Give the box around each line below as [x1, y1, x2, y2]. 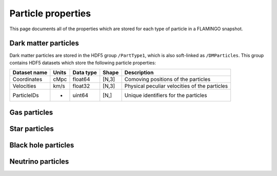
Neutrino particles [9, 157, 69, 166]
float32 [72, 83, 90, 90]
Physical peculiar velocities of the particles [124, 83, 228, 90]
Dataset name [12, 69, 48, 76]
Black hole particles [9, 141, 74, 149]
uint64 [72, 92, 89, 99]
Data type [72, 69, 97, 76]
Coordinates [12, 76, 43, 83]
